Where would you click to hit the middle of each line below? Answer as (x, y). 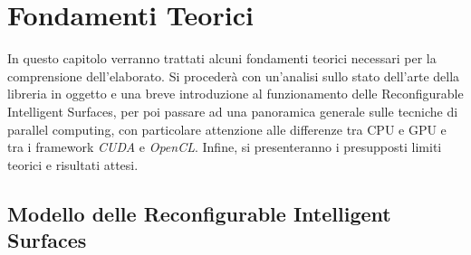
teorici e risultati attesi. (73, 164)
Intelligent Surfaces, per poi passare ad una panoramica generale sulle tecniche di (233, 111)
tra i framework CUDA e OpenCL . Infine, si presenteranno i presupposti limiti (225, 147)
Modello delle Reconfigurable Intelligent (199, 213)
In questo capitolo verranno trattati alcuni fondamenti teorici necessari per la (222, 58)
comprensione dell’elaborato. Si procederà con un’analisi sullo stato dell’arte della (234, 76)
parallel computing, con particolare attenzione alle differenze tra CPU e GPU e (227, 129)
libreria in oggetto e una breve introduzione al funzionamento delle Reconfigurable (235, 94)
